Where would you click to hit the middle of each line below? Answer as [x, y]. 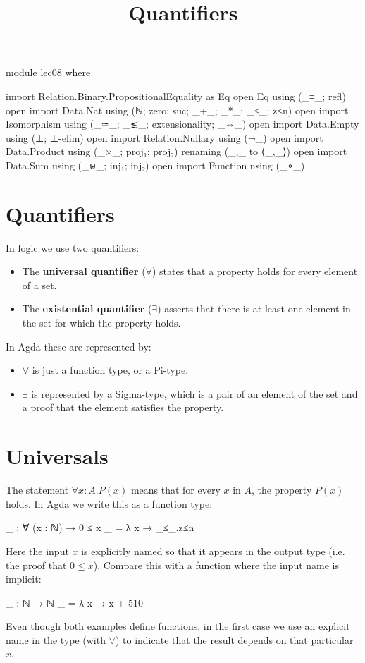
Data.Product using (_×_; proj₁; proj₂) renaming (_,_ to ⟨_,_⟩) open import [177, 151]
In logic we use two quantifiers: [73, 247]
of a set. [39, 285]
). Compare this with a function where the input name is [216, 565]
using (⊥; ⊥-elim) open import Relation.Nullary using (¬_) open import [165, 137]
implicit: [24, 579]
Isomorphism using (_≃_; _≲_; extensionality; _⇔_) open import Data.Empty [182, 124]
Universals [57, 456]
